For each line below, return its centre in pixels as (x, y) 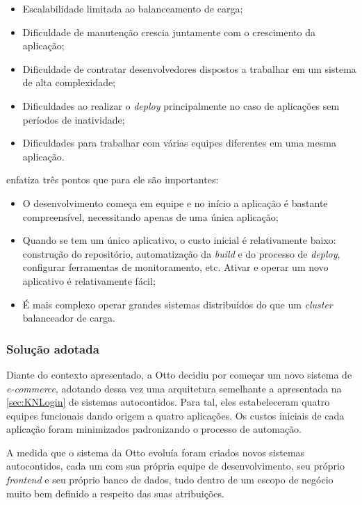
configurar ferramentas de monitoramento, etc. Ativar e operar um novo (175, 267)
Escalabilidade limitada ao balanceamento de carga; (133, 8)
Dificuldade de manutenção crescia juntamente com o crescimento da (169, 32)
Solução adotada (53, 348)
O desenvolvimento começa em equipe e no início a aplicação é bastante (175, 202)
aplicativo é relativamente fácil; (89, 280)
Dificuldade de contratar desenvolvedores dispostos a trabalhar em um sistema (189, 68)
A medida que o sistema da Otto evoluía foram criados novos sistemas (156, 452)
